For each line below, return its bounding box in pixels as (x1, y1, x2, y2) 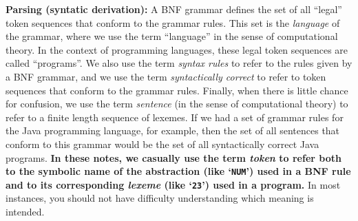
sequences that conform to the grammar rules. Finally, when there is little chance (6, 83, 348, 97)
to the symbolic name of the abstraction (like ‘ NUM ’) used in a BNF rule (6, 164, 351, 178)
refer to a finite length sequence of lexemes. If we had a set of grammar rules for (6, 109, 344, 124)
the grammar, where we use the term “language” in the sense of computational (6, 29, 338, 43)
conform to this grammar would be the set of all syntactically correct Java (6, 136, 319, 151)
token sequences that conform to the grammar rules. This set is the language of (6, 15, 340, 30)
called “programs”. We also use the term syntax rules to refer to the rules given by (6, 56, 352, 70)
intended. (6, 204, 45, 219)
